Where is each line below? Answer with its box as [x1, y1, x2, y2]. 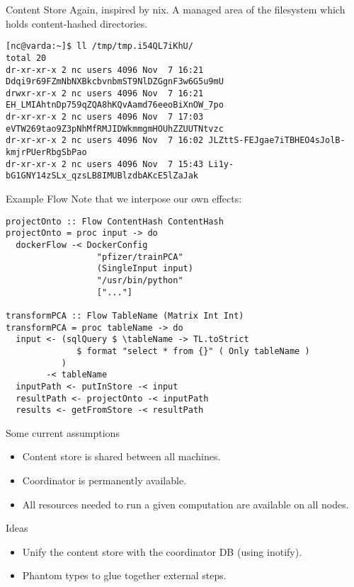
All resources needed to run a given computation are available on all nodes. [22, 496, 349, 511]
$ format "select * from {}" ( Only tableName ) [76, 346, 310, 356]
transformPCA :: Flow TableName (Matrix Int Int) [6, 310, 244, 321]
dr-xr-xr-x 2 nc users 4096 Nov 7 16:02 [6, 135, 204, 146]
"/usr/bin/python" [96, 275, 183, 285]
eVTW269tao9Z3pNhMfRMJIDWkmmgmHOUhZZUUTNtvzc [6, 123, 224, 134]
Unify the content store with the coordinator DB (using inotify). [22, 544, 302, 559]
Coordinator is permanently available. [22, 473, 187, 487]
